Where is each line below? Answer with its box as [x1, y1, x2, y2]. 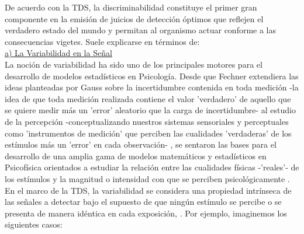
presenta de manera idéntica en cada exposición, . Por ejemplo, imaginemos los [5, 207, 287, 219]
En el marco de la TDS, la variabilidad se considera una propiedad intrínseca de [5, 184, 292, 196]
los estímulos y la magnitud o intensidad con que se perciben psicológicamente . [5, 172, 290, 184]
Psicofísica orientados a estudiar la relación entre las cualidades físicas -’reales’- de [5, 161, 299, 173]
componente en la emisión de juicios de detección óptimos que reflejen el [5, 12, 264, 25]
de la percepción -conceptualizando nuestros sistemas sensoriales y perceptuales [5, 115, 289, 127]
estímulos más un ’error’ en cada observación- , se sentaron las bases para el [5, 138, 277, 151]
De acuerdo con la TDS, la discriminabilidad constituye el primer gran [5, 1, 257, 13]
